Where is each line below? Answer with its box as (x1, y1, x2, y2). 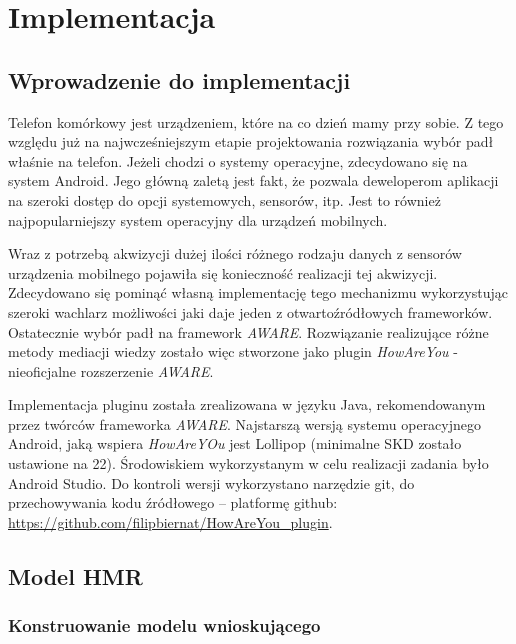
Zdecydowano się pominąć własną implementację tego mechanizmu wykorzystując (8, 282, 508, 303)
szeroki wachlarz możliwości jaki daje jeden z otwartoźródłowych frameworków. (8, 301, 493, 322)
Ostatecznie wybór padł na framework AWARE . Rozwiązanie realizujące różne (8, 321, 489, 342)
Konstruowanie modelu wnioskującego (8, 613, 321, 638)
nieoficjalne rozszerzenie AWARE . (8, 360, 214, 381)
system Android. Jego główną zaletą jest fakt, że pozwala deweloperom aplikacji (8, 170, 499, 191)
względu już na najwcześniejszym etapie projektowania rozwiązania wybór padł (8, 131, 494, 152)
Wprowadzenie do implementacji (8, 64, 351, 95)
